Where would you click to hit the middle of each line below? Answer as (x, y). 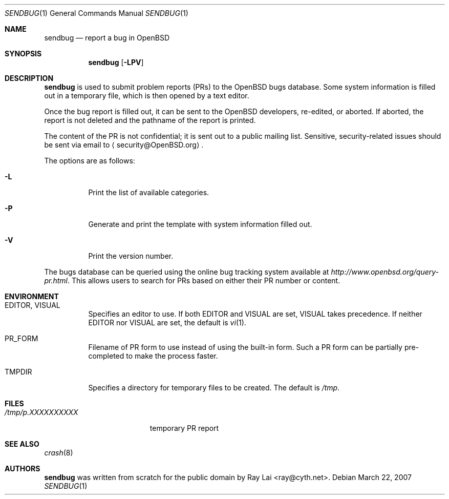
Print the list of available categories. (149, 192)
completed (106, 356)
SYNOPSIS (23, 54)
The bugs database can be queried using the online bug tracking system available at (187, 272)
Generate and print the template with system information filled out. (200, 224)
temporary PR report (184, 428)
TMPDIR (18, 372)
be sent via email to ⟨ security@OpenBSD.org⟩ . (124, 145)
